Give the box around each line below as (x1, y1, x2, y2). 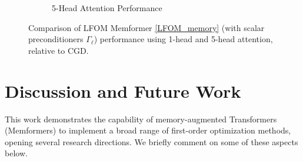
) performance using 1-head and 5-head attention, (94, 33, 273, 45)
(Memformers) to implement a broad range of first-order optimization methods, (5, 124, 291, 136)
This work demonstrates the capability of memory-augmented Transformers (5, 112, 277, 125)
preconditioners (28, 33, 84, 45)
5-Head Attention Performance (52, 2, 162, 13)
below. (5, 147, 28, 159)
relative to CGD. (28, 44, 89, 56)
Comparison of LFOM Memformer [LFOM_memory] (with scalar (28, 21, 265, 33)
